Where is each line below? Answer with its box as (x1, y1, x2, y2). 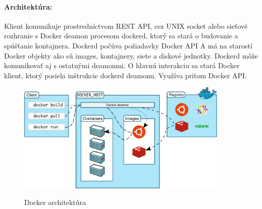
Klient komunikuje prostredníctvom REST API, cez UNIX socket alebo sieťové (4, 20, 248, 31)
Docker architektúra (24, 197, 86, 207)
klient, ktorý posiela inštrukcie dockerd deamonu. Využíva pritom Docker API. (4, 70, 247, 80)
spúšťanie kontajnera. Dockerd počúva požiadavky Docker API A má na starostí (4, 40, 252, 50)
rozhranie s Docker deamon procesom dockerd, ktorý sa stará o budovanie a (4, 30, 238, 41)
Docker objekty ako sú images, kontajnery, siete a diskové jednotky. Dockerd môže (4, 50, 258, 61)
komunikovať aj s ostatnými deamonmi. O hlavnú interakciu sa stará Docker (4, 60, 240, 71)
